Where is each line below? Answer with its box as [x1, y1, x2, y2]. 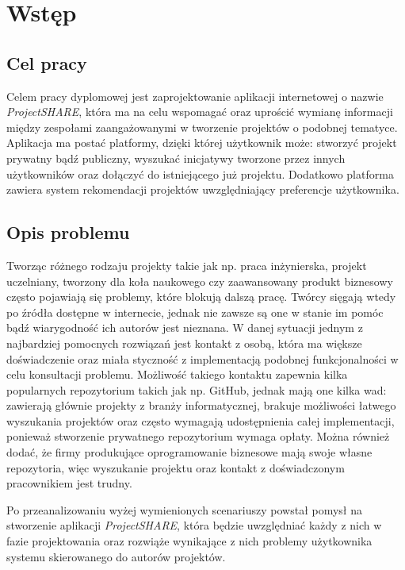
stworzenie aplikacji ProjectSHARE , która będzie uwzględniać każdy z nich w [6, 517, 382, 533]
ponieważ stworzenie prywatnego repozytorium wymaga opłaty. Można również [6, 428, 390, 445]
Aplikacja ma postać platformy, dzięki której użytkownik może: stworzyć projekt [6, 134, 397, 151]
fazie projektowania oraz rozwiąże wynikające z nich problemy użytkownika [6, 533, 373, 549]
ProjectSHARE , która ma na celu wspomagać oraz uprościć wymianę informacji [6, 103, 393, 120]
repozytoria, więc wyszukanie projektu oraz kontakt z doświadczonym [6, 459, 345, 476]
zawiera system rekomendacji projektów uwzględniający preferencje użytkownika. [6, 181, 399, 198]
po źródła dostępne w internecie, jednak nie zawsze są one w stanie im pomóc [6, 303, 384, 320]
